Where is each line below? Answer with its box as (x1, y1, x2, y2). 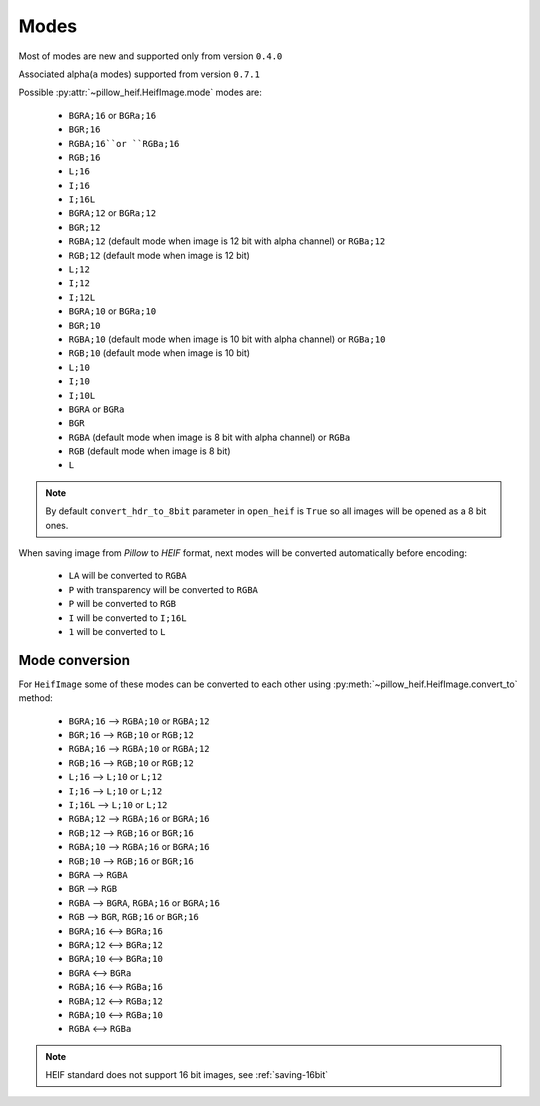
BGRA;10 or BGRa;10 (68, 305, 157, 317)
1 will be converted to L (68, 626, 166, 637)
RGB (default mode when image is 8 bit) (68, 445, 231, 457)
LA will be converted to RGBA (68, 570, 187, 582)
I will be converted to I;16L (68, 611, 187, 624)
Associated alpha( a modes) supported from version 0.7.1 (18, 68, 260, 80)
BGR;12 (68, 221, 101, 233)
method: (18, 692, 54, 704)
